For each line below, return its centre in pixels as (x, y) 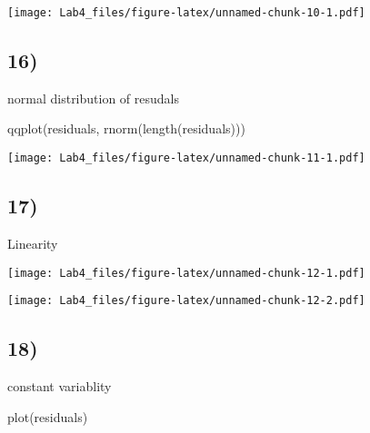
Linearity (33, 243)
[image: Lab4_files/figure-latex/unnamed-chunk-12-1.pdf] (186, 273)
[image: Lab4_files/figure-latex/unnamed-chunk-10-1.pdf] (186, 13)
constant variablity (60, 386)
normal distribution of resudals (93, 98)
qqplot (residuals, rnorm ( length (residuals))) (126, 128)
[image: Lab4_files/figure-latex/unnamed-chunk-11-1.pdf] (186, 158)
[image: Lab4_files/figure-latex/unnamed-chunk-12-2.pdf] (186, 301)
